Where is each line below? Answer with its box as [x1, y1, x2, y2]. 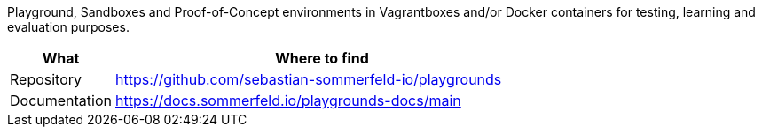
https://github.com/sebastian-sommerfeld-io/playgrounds [115, 71, 502, 88]
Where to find [275, 49, 369, 67]
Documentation [10, 92, 112, 109]
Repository [10, 71, 82, 88]
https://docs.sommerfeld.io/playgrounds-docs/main [115, 92, 461, 109]
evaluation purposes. [7, 19, 130, 34]
